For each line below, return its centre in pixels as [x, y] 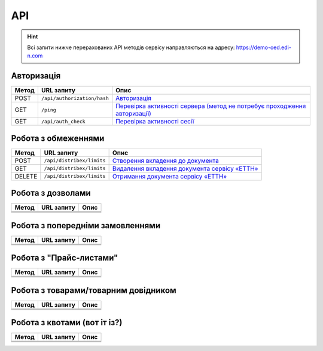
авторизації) [134, 114]
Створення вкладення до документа [166, 161]
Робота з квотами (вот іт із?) [67, 323]
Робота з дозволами [51, 193]
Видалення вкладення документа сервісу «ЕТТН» [185, 168]
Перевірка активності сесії [155, 122]
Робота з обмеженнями [58, 138]
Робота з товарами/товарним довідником [94, 290]
